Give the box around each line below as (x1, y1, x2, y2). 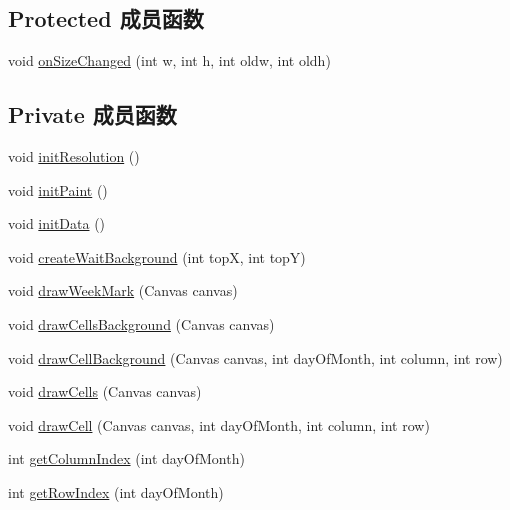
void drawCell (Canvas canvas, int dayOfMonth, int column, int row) (8, 414, 430, 435)
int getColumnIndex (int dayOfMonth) (8, 448, 245, 469)
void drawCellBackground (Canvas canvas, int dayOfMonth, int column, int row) (8, 347, 503, 368)
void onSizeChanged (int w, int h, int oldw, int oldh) (8, 50, 331, 71)
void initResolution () (8, 146, 140, 166)
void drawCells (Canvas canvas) (8, 381, 202, 402)
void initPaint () (8, 179, 108, 200)
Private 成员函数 (8, 99, 177, 130)
